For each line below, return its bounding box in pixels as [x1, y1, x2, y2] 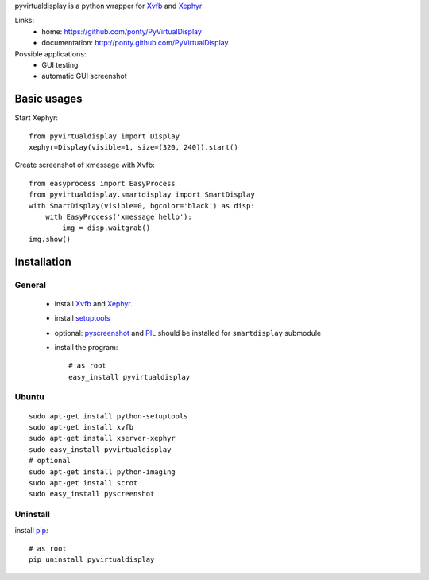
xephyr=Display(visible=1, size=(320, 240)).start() [29, 143, 238, 152]
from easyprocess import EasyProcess [29, 179, 176, 188]
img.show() [29, 235, 71, 243]
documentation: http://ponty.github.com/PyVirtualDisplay [41, 38, 229, 48]
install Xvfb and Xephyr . [54, 298, 133, 308]
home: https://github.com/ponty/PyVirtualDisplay [41, 26, 203, 36]
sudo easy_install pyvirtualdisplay [29, 445, 172, 453]
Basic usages [14, 92, 83, 106]
